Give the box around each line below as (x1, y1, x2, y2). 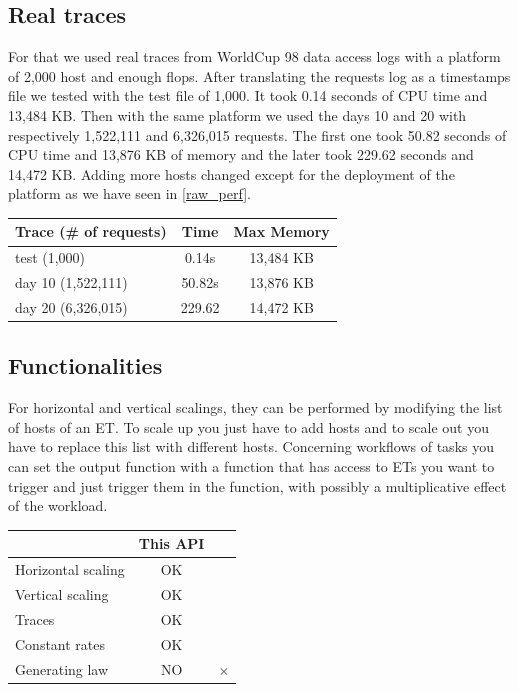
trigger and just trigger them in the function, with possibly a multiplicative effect (8, 475, 507, 496)
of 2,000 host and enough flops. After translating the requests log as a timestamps (8, 65, 511, 86)
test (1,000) (15, 247, 86, 268)
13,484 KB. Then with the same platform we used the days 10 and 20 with (8, 104, 467, 125)
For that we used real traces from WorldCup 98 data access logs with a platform (8, 46, 501, 67)
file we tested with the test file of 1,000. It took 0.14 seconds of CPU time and (8, 85, 488, 106)
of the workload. (8, 495, 108, 516)
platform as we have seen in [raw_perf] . (8, 183, 251, 204)
